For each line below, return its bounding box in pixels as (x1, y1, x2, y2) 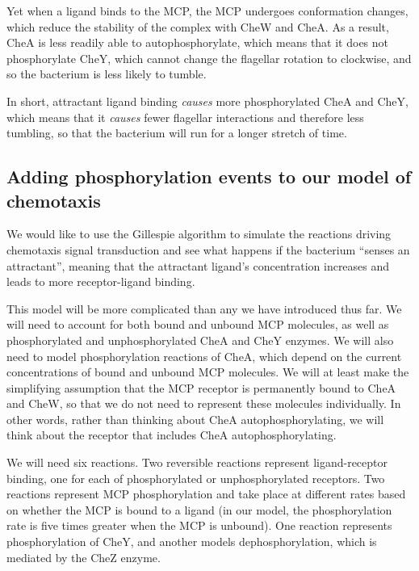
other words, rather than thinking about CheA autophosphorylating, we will (6, 410, 384, 427)
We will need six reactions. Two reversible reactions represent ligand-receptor (6, 454, 388, 471)
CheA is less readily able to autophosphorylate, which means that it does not (6, 34, 389, 51)
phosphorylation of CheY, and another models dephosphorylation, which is (6, 533, 377, 550)
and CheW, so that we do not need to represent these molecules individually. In (6, 395, 401, 412)
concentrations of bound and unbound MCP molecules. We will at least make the (6, 363, 409, 380)
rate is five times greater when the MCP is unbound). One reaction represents (6, 517, 392, 534)
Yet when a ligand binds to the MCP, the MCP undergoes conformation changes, (6, 2, 409, 19)
